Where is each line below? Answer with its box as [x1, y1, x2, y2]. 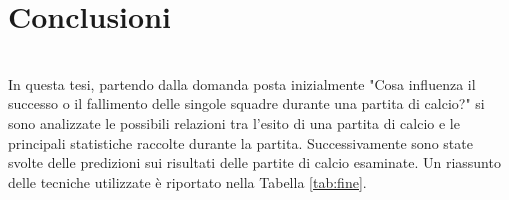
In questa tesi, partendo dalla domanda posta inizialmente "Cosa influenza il [8, 73, 476, 94]
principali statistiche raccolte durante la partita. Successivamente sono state [8, 132, 473, 153]
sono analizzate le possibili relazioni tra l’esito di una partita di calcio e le [8, 112, 460, 133]
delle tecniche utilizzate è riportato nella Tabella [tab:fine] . [8, 171, 367, 192]
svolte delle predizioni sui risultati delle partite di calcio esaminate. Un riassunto [8, 152, 501, 173]
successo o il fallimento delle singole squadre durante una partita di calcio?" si [8, 93, 485, 114]
